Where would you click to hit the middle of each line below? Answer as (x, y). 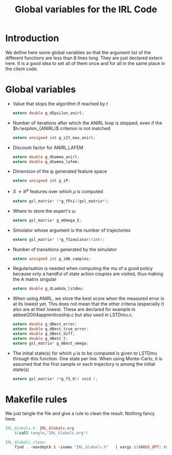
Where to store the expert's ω (44, 211)
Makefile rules (36, 399)
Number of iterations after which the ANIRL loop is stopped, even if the (87, 123)
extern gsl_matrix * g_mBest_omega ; (51, 343)
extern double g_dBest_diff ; (44, 334)
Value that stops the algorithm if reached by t (60, 104)
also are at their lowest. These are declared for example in (74, 309)
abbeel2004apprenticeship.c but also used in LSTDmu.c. (73, 315)
